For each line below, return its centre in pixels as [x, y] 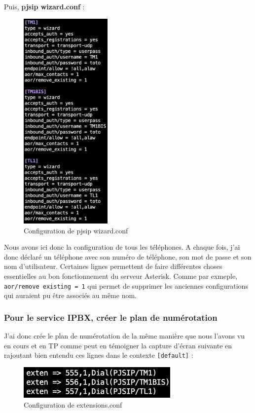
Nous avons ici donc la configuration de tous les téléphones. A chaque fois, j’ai [122, 247]
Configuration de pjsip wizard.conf [76, 230]
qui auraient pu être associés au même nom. [70, 295]
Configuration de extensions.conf [73, 404]
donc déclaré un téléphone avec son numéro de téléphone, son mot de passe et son [128, 256]
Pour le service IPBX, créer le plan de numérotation [111, 317]
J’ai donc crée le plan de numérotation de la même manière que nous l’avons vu [125, 336]
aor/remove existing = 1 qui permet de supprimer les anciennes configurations [126, 285]
